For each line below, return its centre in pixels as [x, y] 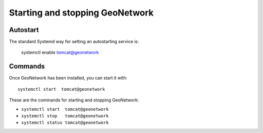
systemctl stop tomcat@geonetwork [65, 116]
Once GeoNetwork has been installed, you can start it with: [68, 78]
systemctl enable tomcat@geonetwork [60, 52]
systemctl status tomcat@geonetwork [65, 123]
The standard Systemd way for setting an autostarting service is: [74, 42]
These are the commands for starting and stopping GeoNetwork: [74, 100]
